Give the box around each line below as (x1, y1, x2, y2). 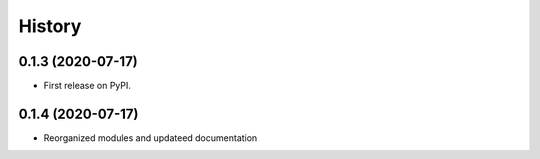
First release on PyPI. (43, 80, 132, 92)
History (18, 15, 82, 37)
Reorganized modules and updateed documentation (43, 131, 258, 144)
